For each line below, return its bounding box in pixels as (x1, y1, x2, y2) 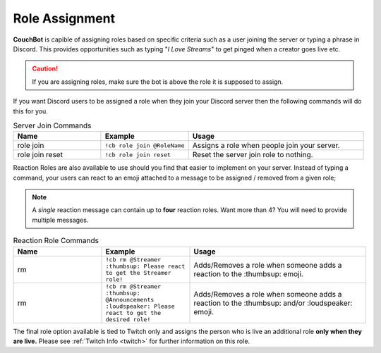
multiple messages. (32, 216, 89, 224)
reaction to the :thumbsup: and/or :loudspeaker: (193, 298, 353, 308)
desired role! (105, 316, 151, 323)
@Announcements (105, 296, 155, 303)
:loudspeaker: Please (105, 302, 176, 310)
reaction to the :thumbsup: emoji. (193, 268, 303, 278)
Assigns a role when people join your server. (192, 141, 340, 151)
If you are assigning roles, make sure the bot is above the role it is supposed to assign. (32, 78, 284, 86)
